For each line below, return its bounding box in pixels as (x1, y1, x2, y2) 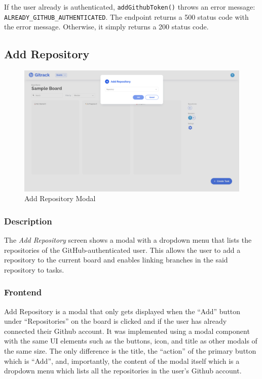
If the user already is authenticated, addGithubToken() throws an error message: (4, 2, 255, 12)
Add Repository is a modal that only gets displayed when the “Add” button (4, 306, 241, 316)
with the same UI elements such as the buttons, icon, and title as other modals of (4, 335, 257, 346)
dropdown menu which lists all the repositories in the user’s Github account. (4, 365, 242, 376)
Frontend (4, 286, 42, 298)
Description (4, 214, 52, 227)
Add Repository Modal (24, 193, 96, 204)
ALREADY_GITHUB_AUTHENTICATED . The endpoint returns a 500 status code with (4, 11, 249, 22)
